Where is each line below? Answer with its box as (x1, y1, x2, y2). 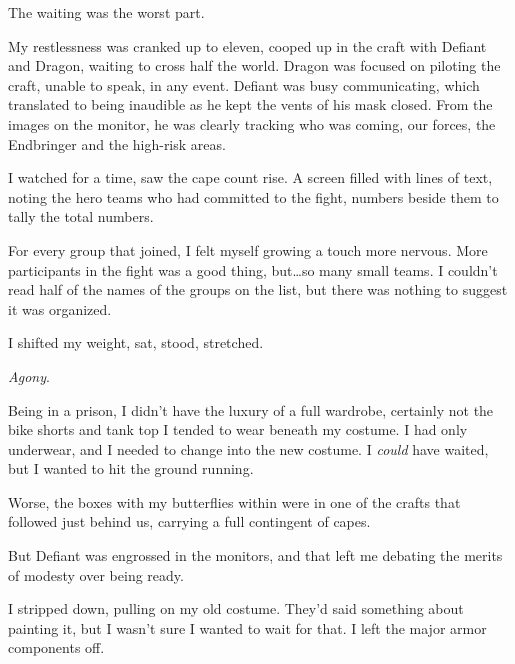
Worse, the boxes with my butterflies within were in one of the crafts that (8, 491, 461, 512)
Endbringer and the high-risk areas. (8, 133, 226, 154)
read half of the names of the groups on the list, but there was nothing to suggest (8, 279, 508, 300)
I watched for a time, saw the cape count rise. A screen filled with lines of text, (8, 167, 493, 188)
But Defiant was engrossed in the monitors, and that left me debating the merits (8, 545, 503, 566)
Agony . (8, 365, 50, 386)
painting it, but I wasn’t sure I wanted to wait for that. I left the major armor (8, 617, 487, 638)
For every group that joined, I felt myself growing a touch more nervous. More (8, 239, 488, 260)
